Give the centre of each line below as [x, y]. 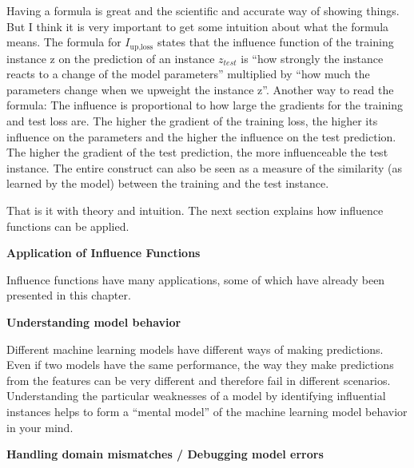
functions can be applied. [68, 226]
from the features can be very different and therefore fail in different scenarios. [199, 380]
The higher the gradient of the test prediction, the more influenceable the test [197, 152]
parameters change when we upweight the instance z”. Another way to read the [200, 89]
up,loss [141, 47]
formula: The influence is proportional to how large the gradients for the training [205, 105]
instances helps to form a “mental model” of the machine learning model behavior [207, 411]
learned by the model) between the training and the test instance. [168, 183]
